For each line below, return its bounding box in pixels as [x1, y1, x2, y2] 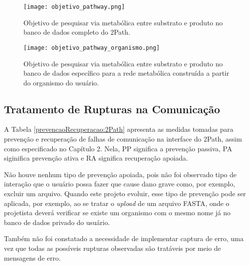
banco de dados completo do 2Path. [23, 27, 130, 37]
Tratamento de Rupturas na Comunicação [4, 101, 220, 116]
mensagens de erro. [4, 252, 61, 263]
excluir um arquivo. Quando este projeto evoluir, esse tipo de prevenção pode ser [4, 188, 246, 199]
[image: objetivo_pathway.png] [23, 3, 125, 10]
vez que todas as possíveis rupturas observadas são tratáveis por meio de [4, 243, 221, 253]
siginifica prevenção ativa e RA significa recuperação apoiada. [4, 153, 188, 163]
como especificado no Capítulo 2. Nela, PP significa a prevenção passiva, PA [4, 143, 232, 153]
